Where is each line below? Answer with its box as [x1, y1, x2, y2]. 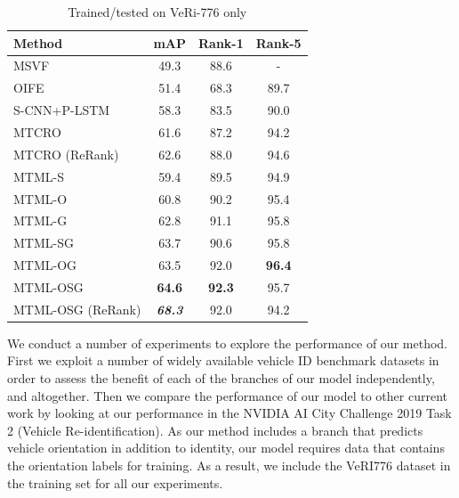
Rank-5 [255, 33, 302, 52]
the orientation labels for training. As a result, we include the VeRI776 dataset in [7, 455, 451, 474]
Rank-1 [198, 33, 244, 52]
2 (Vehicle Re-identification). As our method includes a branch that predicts [7, 420, 423, 439]
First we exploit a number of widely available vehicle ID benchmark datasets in [7, 351, 439, 370]
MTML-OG [13, 256, 77, 274]
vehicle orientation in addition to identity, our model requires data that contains [7, 438, 445, 457]
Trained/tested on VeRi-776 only [68, 3, 247, 20]
